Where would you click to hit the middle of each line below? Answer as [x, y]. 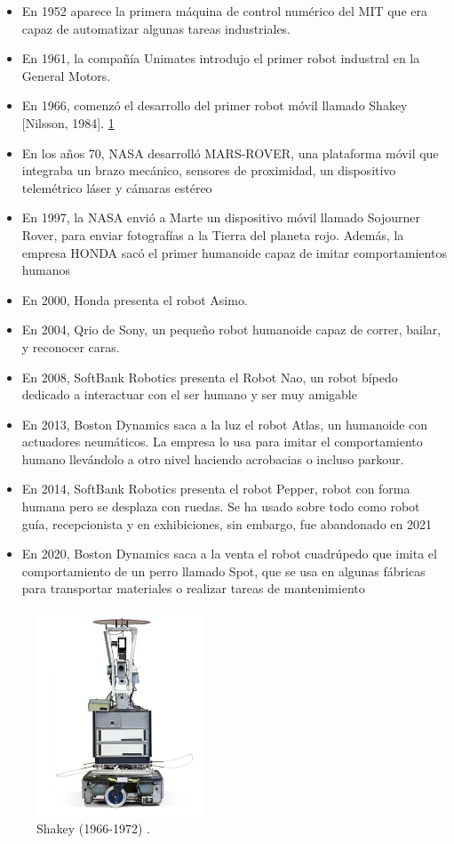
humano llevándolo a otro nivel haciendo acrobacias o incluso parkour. [213, 458]
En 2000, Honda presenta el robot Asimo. [135, 299]
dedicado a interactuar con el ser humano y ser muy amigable [189, 394]
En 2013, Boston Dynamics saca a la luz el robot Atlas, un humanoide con [225, 424]
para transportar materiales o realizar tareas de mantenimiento [193, 588]
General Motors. [66, 75]
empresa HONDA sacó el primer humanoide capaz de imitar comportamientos [234, 252]
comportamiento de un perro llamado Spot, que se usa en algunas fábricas [223, 571]
